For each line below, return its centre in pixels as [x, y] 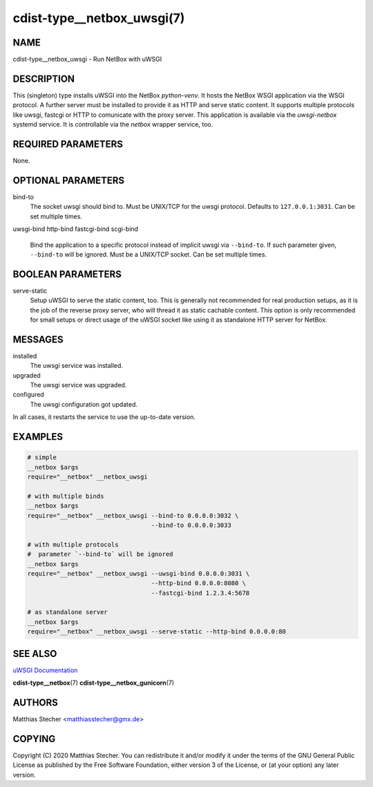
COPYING [34, 739]
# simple [42, 457]
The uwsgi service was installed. [77, 366]
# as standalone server [68, 612]
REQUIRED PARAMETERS [68, 144]
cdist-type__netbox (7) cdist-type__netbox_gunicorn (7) [94, 683]
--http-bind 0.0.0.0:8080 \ [199, 583]
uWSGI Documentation [45, 670]
